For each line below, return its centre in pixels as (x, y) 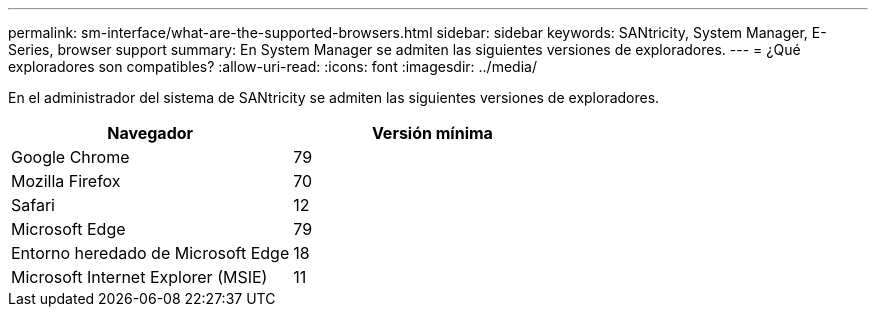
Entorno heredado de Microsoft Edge (150, 253)
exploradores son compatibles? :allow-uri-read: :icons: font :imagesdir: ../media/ (272, 66)
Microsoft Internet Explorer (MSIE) (139, 277)
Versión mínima (432, 133)
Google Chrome (70, 157)
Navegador (150, 133)
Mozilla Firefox (66, 181)
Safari (33, 205)
